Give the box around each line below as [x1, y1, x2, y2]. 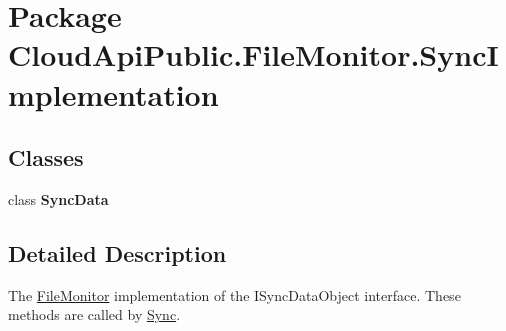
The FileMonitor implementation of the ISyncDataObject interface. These [8, 284, 461, 305]
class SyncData [8, 188, 109, 209]
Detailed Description [8, 237, 227, 268]
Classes [8, 142, 84, 173]
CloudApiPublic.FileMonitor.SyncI [8, 34, 499, 75]
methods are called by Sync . [8, 304, 181, 325]
